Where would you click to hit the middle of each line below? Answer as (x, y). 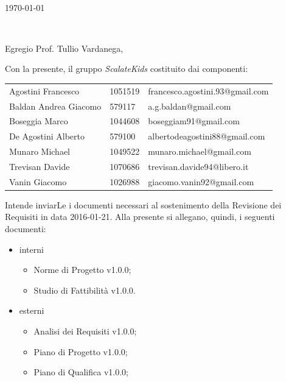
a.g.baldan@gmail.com (190, 106)
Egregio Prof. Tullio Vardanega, (64, 48)
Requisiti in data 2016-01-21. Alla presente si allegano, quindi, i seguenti (140, 217)
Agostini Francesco (44, 90)
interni (31, 249)
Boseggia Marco (39, 121)
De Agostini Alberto (47, 136)
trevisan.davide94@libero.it (198, 166)
